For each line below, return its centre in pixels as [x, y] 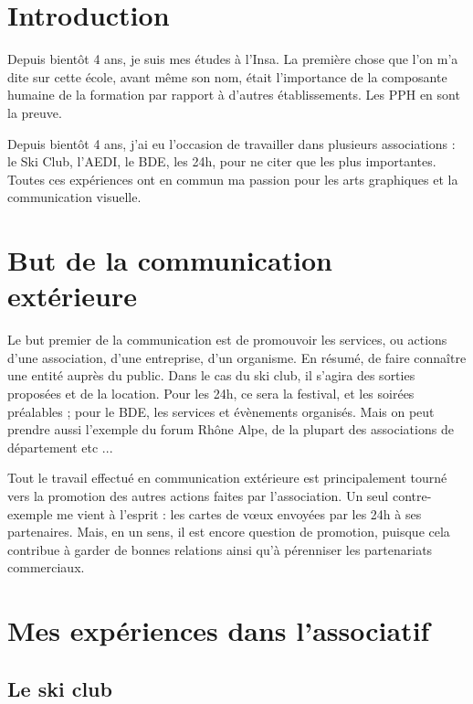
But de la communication [170, 260]
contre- [412, 495]
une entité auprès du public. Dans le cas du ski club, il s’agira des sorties [211, 375]
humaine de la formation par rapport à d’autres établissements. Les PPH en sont [234, 95]
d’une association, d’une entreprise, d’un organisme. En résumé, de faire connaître [237, 357]
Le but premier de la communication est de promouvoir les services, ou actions [227, 340]
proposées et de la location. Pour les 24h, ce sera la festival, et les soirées [211, 393]
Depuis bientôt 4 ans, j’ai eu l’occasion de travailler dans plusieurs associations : [231, 143]
